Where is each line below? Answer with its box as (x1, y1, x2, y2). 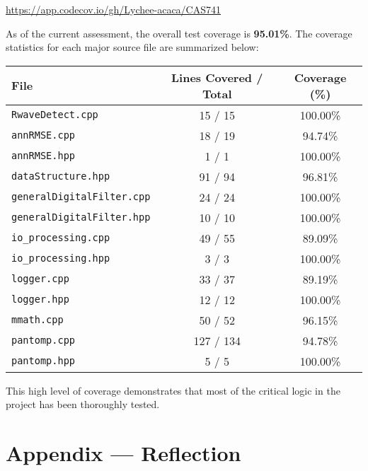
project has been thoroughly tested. (6, 397, 160, 412)
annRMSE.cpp (11, 129, 76, 141)
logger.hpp (11, 293, 69, 306)
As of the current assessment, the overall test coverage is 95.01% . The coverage (6, 25, 352, 40)
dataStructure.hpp (11, 170, 110, 182)
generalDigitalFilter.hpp (11, 211, 151, 223)
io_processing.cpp (11, 232, 110, 244)
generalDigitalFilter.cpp (11, 191, 151, 203)
